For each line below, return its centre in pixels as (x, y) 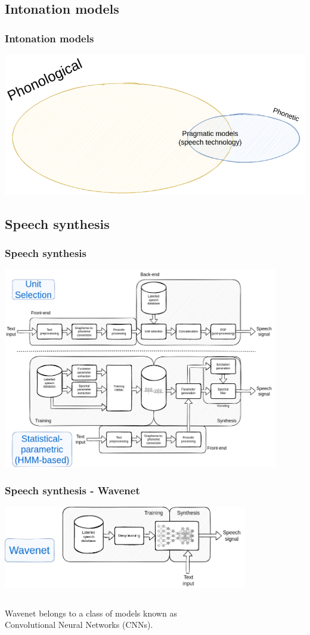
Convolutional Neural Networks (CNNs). (79, 625)
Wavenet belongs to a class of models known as (91, 613)
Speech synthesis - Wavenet (72, 490)
